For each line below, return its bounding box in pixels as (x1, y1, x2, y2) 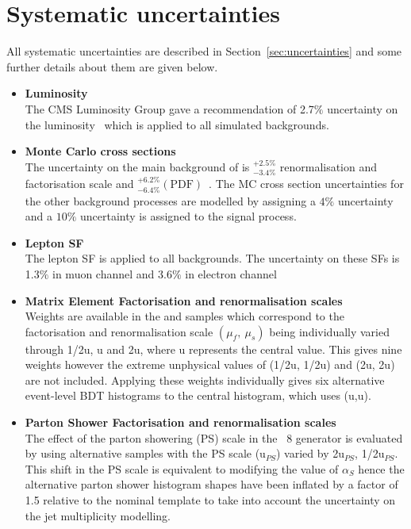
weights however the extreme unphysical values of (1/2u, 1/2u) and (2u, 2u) (25, 356, 395, 373)
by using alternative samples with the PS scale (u (25, 445, 266, 462)
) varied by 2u (275, 445, 344, 462)
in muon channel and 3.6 (52, 265, 172, 282)
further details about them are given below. (6, 58, 218, 75)
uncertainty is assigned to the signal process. (80, 208, 297, 224)
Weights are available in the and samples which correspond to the (25, 308, 344, 324)
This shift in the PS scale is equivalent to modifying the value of (25, 460, 339, 477)
